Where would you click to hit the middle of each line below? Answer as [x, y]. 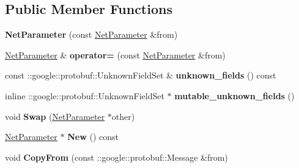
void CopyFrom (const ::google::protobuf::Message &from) [116, 157]
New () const [93, 137]
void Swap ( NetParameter [55, 116]
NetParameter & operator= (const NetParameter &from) [115, 54]
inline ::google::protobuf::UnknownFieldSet [85, 95]
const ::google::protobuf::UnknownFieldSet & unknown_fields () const [141, 75]
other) [123, 116]
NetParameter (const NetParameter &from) [91, 34]
